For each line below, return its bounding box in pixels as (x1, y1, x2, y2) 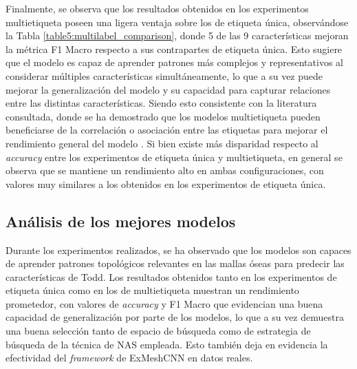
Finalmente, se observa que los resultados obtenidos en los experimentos (6, 1, 309, 15)
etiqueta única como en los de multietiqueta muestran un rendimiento (6, 283, 299, 297)
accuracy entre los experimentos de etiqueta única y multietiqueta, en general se (6, 149, 343, 164)
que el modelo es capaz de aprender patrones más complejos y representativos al (6, 55, 343, 70)
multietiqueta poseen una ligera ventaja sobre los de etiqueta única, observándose (6, 14, 349, 29)
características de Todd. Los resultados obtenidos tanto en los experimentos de (6, 269, 337, 284)
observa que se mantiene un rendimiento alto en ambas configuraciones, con (6, 163, 324, 178)
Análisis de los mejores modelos (6, 210, 236, 231)
